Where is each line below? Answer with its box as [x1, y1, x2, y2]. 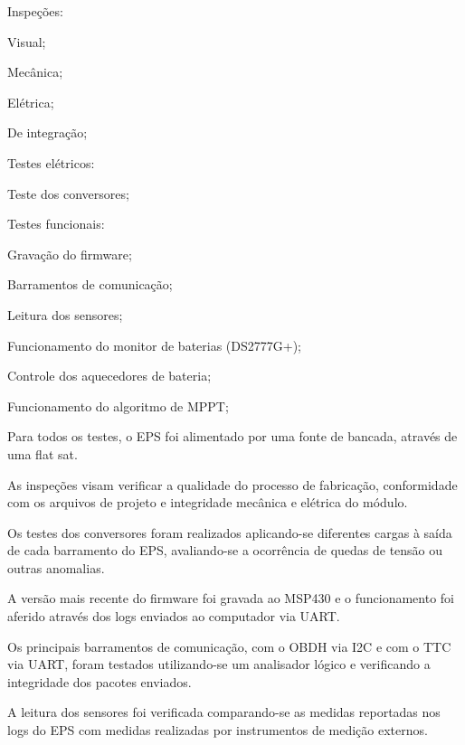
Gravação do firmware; [7, 244, 132, 263]
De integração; [7, 123, 88, 142]
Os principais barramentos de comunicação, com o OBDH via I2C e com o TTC [7, 637, 451, 655]
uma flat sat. [7, 444, 78, 463]
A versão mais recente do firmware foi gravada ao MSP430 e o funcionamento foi [7, 589, 455, 608]
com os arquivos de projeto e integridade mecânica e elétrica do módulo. [7, 493, 408, 512]
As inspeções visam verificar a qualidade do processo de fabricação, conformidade [7, 475, 458, 494]
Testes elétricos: [7, 153, 95, 172]
